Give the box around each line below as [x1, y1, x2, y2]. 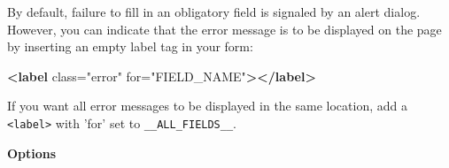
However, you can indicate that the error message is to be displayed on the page [7, 19, 442, 38]
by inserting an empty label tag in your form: [7, 37, 253, 56]
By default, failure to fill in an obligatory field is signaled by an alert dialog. [7, 3, 421, 20]
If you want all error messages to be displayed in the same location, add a [7, 96, 407, 115]
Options [7, 143, 57, 162]
